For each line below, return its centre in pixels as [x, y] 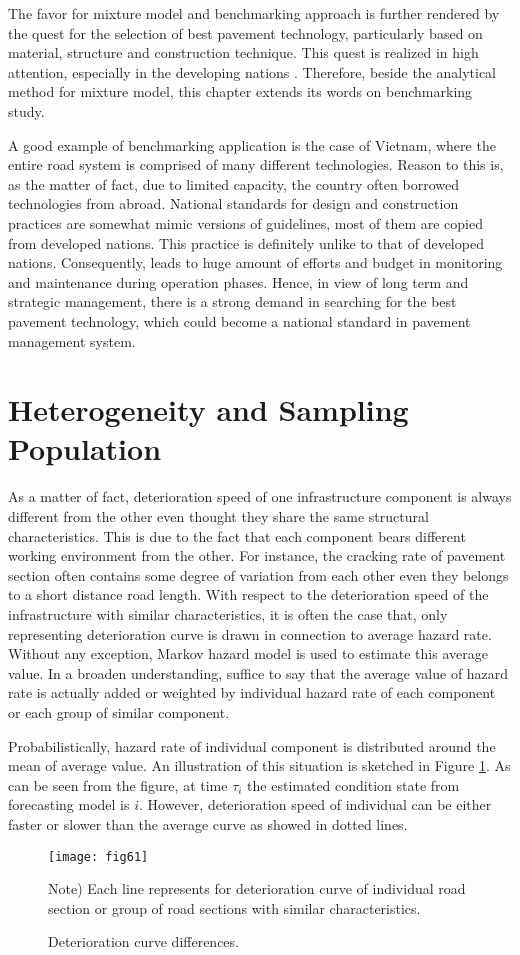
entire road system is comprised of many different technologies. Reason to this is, [256, 164]
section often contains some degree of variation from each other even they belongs [258, 574]
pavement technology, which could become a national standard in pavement [239, 320]
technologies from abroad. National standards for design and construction [233, 203]
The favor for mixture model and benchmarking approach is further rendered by [254, 13]
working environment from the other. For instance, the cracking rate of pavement [257, 555]
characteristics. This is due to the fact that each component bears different [237, 535]
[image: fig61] [98, 856]
